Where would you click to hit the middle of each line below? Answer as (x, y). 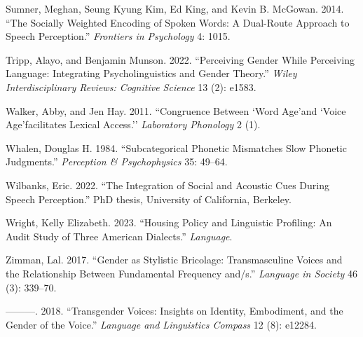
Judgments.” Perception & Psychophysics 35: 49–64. (117, 161)
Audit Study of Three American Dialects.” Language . (119, 236)
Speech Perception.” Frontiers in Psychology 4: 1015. (118, 36)
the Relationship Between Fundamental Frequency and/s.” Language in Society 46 (181, 273)
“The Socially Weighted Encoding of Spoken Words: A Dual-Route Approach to (178, 22)
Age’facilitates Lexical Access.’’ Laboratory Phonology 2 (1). (133, 124)
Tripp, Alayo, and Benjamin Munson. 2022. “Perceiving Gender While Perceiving (180, 59)
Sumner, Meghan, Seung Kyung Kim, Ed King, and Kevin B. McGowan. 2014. (175, 8)
